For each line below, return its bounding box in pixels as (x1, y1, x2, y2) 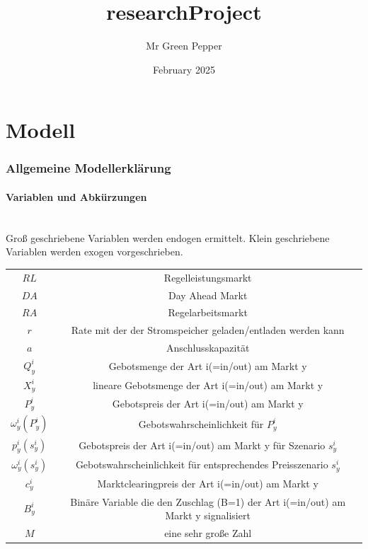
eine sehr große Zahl (164, 526, 252, 541)
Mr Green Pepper (146, 38, 222, 53)
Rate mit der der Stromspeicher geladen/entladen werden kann (71, 323, 345, 337)
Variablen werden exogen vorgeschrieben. (6, 244, 183, 259)
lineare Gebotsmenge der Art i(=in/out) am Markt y (93, 378, 323, 393)
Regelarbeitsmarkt (168, 305, 248, 320)
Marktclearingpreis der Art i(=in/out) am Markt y (97, 476, 318, 491)
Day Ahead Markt (168, 287, 248, 302)
